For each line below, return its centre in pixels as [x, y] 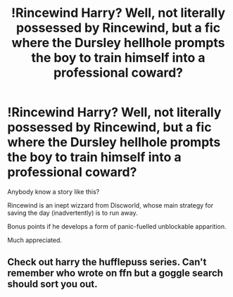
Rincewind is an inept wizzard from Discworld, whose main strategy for [110, 205]
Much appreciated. [34, 240]
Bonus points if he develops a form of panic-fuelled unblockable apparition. [117, 226]
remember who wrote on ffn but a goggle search [115, 273]
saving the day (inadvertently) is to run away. [73, 213]
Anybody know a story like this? [53, 191]
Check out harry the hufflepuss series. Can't [107, 262]
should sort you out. [52, 284]
